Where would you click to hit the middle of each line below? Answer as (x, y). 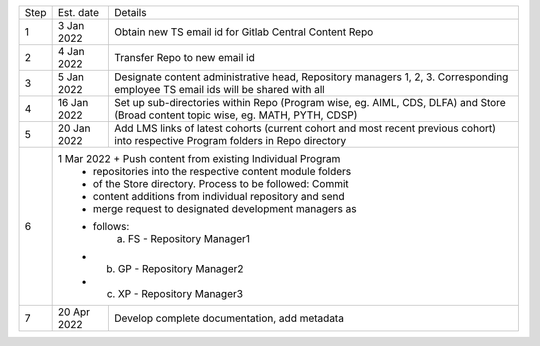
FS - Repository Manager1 (188, 238)
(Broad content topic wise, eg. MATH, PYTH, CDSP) (236, 115)
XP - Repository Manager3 (180, 293)
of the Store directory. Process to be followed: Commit (220, 183)
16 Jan (73, 102)
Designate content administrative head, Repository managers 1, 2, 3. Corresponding (311, 77)
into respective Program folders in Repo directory (230, 140)
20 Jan (74, 128)
